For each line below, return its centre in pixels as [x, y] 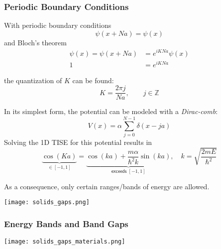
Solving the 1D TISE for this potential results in [78, 142]
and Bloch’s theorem [35, 42]
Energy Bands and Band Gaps [66, 223]
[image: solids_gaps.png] [47, 202]
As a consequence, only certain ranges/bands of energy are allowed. [107, 186]
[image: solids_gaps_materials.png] [65, 242]
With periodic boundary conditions [58, 25]
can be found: [93, 80]
